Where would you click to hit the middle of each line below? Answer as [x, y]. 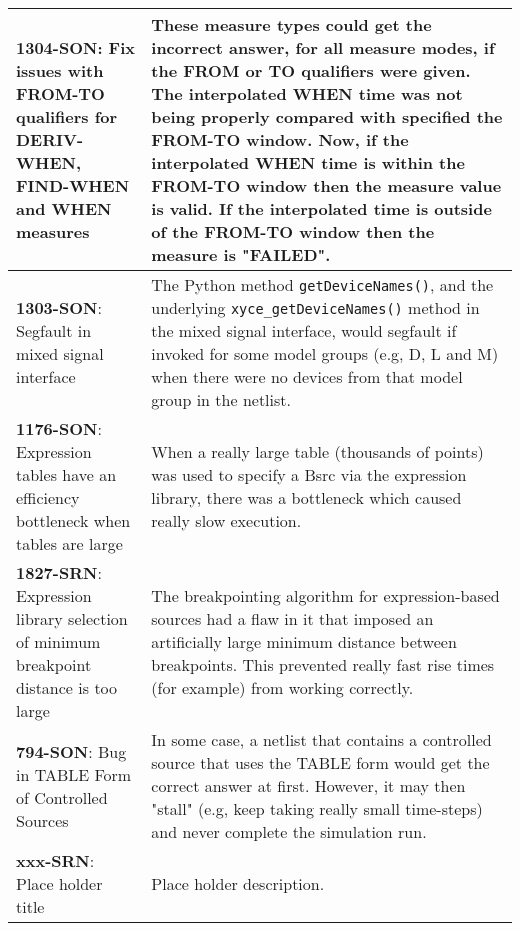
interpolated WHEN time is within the [308, 162]
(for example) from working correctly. [282, 687]
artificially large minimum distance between [304, 641]
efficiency [48, 497]
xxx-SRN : [55, 860]
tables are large [69, 543]
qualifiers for [67, 116]
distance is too [67, 687]
